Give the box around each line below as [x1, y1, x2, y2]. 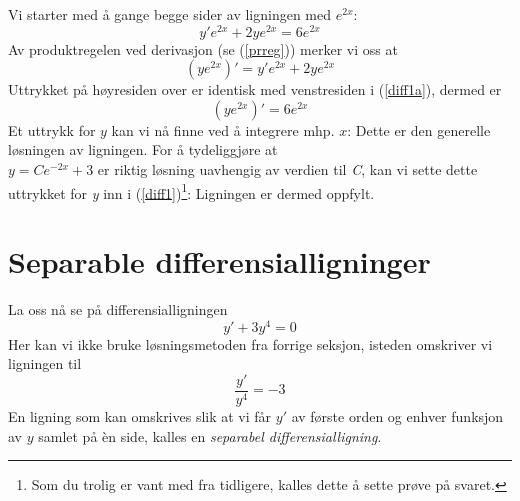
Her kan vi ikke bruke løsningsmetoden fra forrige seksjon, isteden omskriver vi [8, 333, 493, 354]
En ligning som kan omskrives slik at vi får [8, 405, 272, 426]
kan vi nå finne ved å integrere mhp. [111, 119, 335, 140]
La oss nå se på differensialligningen [8, 299, 228, 320]
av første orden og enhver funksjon [291, 405, 504, 426]
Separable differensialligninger [8, 241, 431, 282]
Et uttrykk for [8, 119, 96, 140]
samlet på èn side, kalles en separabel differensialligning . [38, 425, 382, 446]
